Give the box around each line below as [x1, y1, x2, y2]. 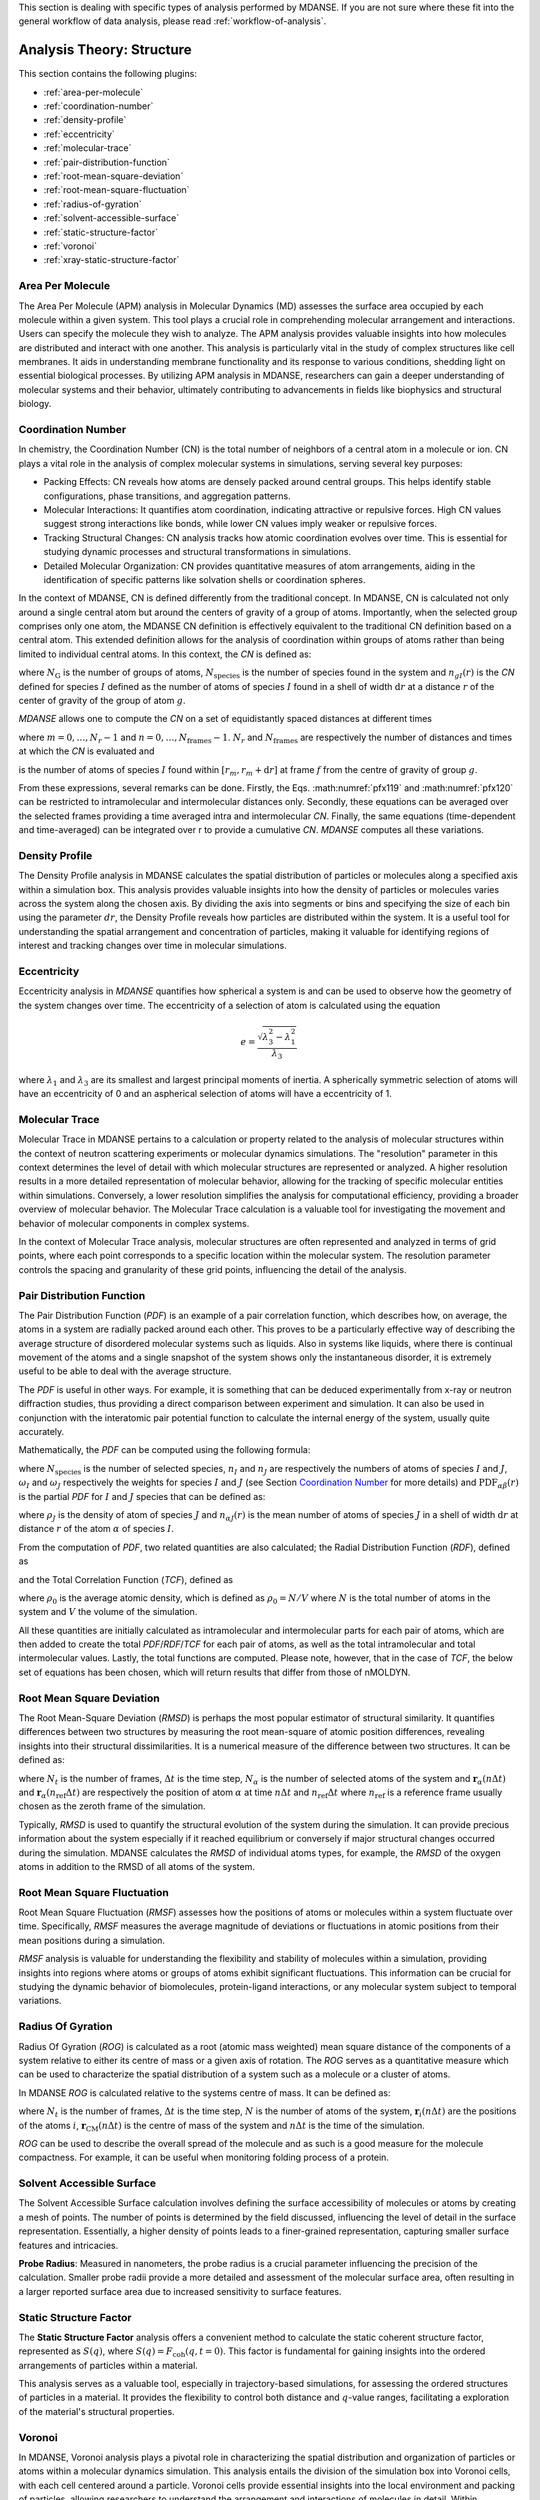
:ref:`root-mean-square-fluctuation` [43, 184, 190, 196]
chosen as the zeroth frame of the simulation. [18, 1800, 206, 1812]
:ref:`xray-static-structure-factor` [43, 254, 180, 266]
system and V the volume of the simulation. [18, 1606, 198, 1618]
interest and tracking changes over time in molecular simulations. [18, 940, 287, 952]
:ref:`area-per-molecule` [43, 86, 144, 98]
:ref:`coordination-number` [43, 100, 154, 112]
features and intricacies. [18, 2239, 119, 2251]
